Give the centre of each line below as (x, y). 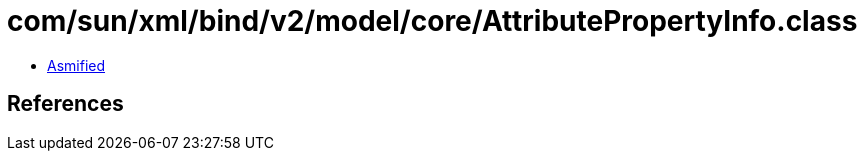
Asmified (76, 65)
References (65, 104)
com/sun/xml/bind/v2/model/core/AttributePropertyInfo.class (432, 21)
